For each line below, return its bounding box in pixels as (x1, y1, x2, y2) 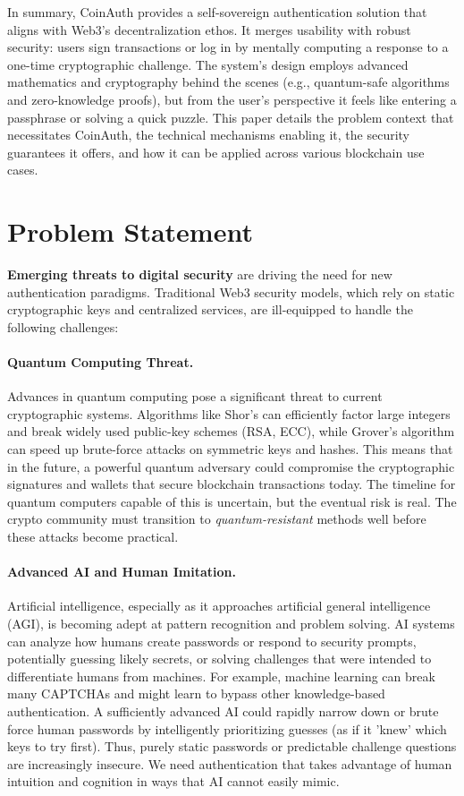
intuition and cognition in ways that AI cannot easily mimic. (7, 772, 340, 791)
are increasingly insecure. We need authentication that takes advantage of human (7, 754, 452, 773)
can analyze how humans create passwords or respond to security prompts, (7, 631, 417, 650)
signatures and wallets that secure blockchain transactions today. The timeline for (7, 475, 456, 493)
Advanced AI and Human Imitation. (7, 562, 236, 581)
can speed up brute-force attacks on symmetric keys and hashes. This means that (7, 440, 453, 458)
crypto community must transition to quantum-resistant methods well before (7, 509, 426, 528)
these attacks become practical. (7, 526, 179, 545)
